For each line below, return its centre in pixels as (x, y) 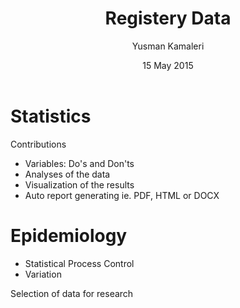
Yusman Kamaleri (168, 46)
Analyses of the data (67, 174)
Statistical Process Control (79, 263)
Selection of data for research (72, 293)
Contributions (38, 144)
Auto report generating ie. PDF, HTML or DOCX (122, 195)
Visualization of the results (79, 184)
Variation (43, 274)
